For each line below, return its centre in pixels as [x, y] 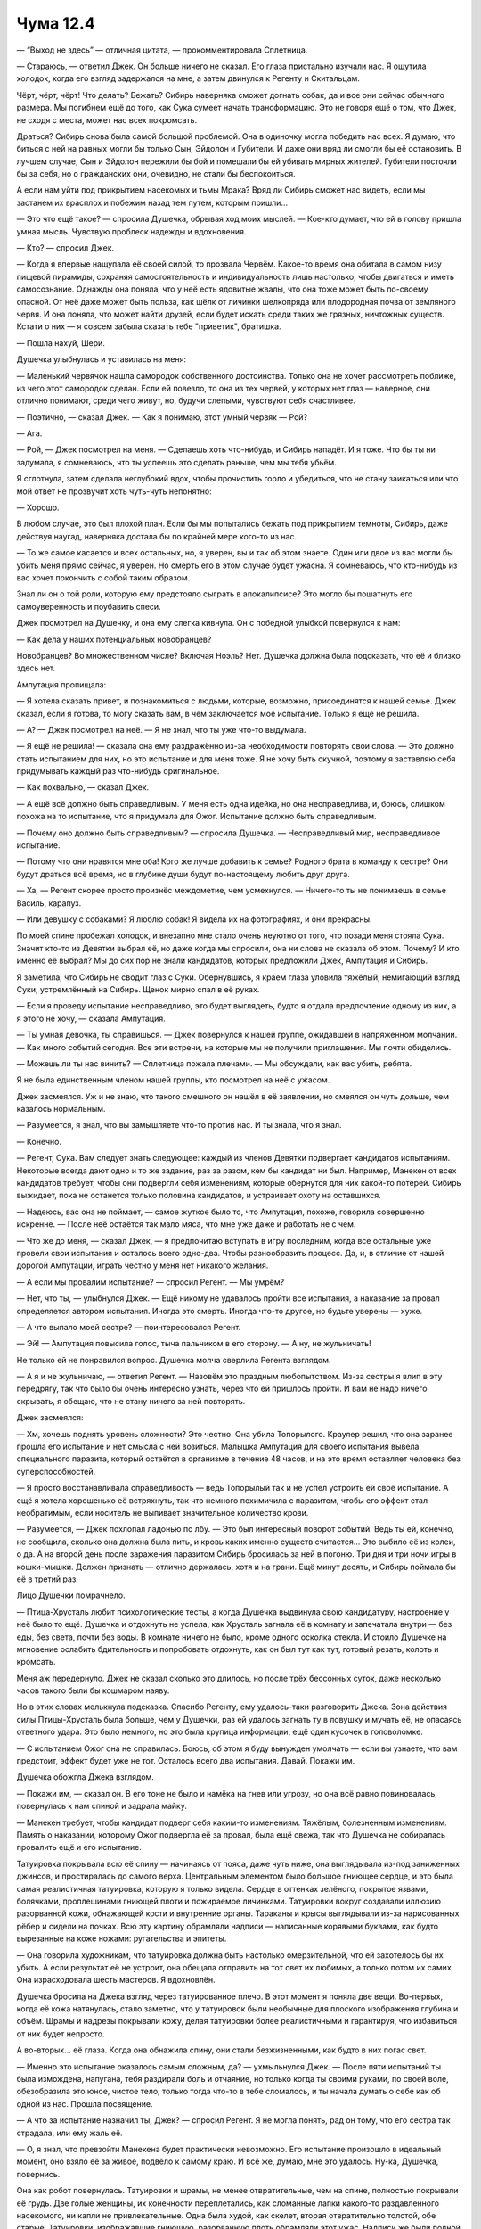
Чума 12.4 [56, 23]
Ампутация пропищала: [61, 684]
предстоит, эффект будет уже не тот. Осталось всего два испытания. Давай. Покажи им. [186, 1761]
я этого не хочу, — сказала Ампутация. [91, 1018]
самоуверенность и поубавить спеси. [89, 606]
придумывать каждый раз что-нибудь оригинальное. [118, 771]
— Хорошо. [38, 507]
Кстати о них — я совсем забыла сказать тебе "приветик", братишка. [149, 326]
